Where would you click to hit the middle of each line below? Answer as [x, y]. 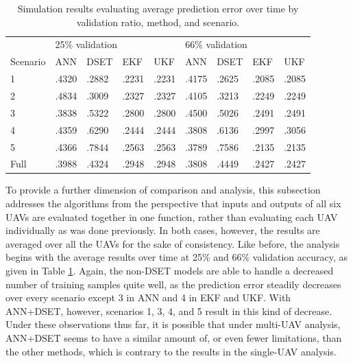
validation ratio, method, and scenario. [158, 22]
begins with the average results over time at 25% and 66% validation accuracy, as [176, 257]
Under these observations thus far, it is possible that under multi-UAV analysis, [173, 324]
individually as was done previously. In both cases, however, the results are [163, 230]
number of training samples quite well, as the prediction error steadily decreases [173, 284]
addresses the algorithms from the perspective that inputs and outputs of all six [173, 203]
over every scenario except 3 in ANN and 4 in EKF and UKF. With [148, 297]
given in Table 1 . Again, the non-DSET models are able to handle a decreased [170, 270]
